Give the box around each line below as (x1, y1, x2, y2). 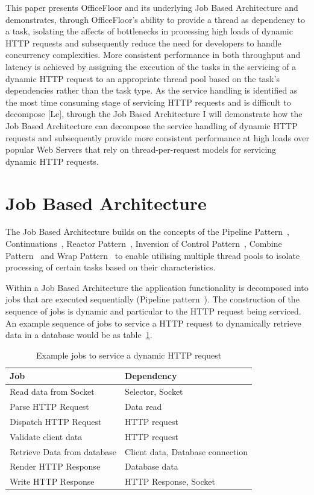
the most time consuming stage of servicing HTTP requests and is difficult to (5, 95, 291, 108)
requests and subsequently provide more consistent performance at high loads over (5, 131, 309, 144)
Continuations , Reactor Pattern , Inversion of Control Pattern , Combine (5, 237, 282, 250)
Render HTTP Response (10, 460, 101, 473)
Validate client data (10, 430, 83, 442)
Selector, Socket (125, 385, 183, 398)
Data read (125, 400, 162, 413)
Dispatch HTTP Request (10, 415, 102, 427)
